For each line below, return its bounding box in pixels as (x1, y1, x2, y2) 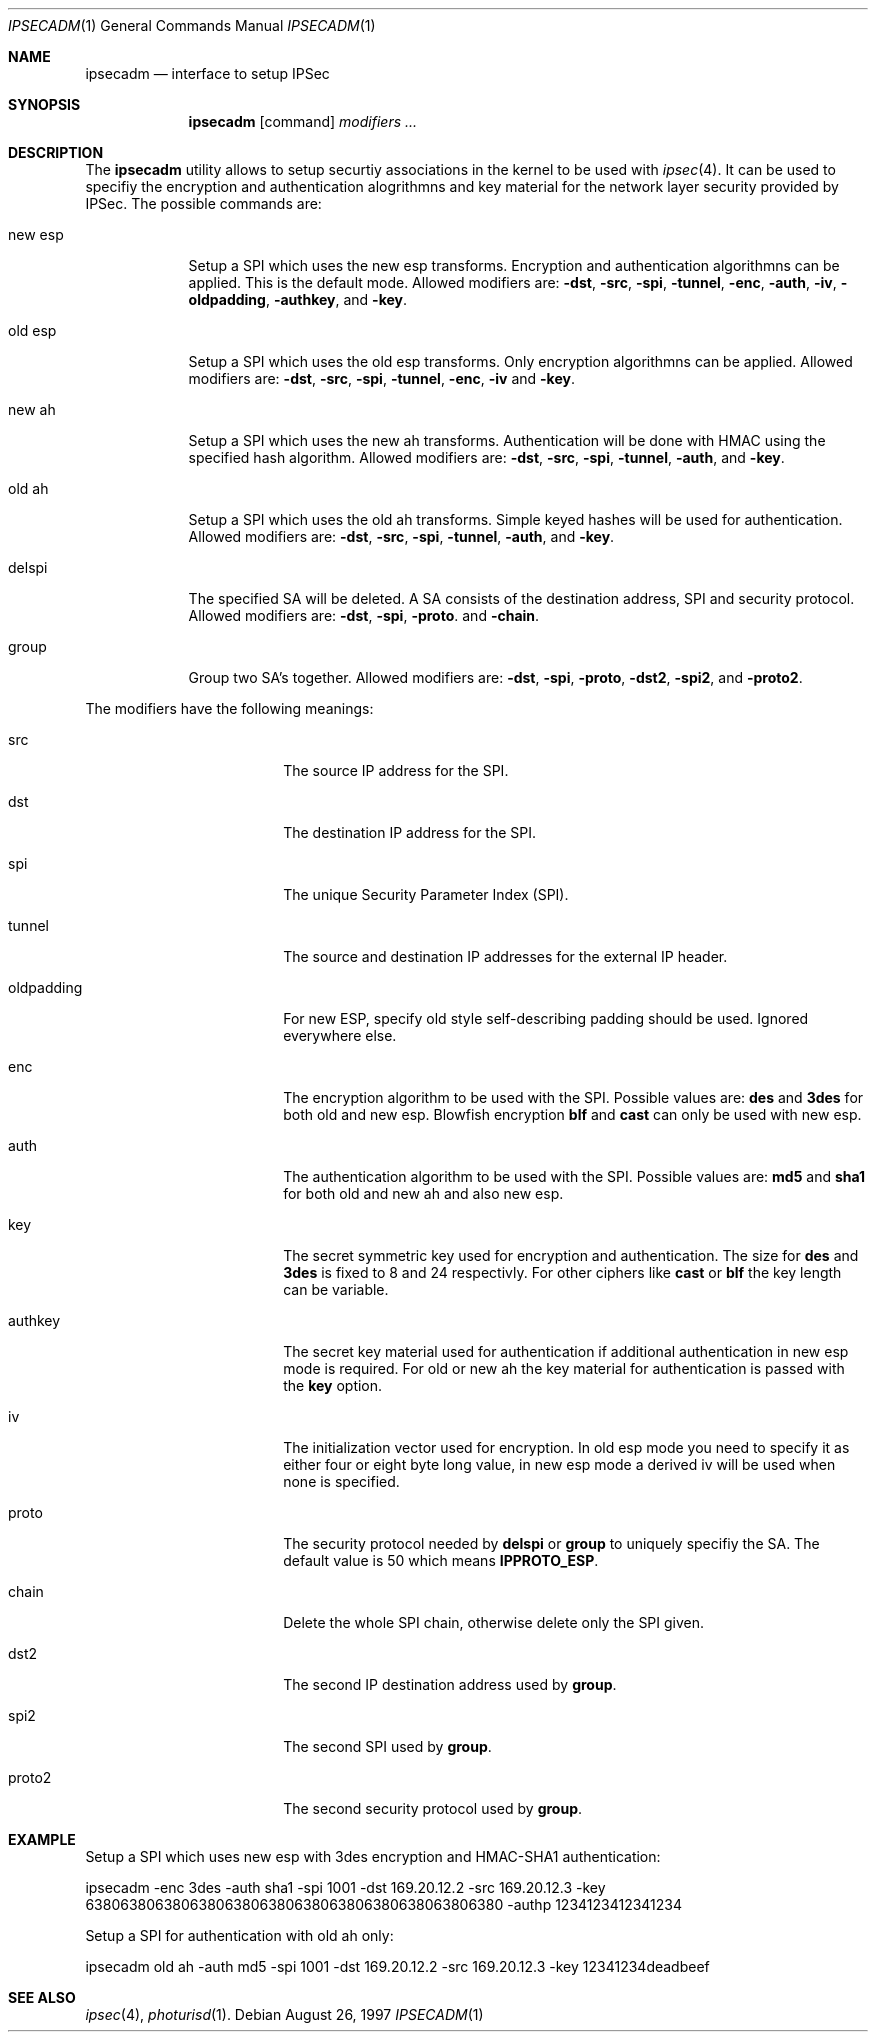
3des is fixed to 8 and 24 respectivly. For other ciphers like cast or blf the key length (283, 1264, 842, 1281)
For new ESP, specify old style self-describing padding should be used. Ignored (283, 1010, 809, 1027)
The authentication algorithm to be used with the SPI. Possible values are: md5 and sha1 (283, 1168, 866, 1185)
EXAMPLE (8, 1831, 76, 1848)
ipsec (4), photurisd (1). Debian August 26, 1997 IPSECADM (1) (85, 2006, 484, 2023)
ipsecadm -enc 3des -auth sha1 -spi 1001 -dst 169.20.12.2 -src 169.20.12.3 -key (85, 1879, 606, 1896)
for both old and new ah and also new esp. (283, 1185, 564, 1202)
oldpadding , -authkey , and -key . (188, 291, 408, 308)
